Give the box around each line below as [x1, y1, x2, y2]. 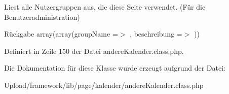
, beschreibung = [130, 28, 182, 39]
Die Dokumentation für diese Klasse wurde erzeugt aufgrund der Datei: [4, 62, 225, 73]
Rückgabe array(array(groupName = [4, 28, 118, 39]
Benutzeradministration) [4, 11, 80, 22]
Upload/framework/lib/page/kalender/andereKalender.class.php [4, 79, 204, 90]
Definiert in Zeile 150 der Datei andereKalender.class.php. [4, 45, 184, 56]
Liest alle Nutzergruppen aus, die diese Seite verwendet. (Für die [4, 2, 206, 12]
